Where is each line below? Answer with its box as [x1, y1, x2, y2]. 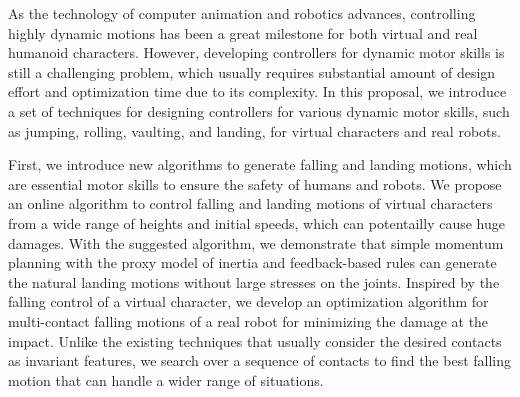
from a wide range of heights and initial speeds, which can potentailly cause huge [8, 212, 505, 233]
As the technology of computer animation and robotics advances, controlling [8, 3, 476, 23]
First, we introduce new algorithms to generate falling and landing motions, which [8, 154, 512, 175]
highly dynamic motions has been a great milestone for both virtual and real [8, 22, 478, 43]
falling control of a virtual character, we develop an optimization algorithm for [8, 291, 489, 312]
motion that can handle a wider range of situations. [8, 369, 324, 390]
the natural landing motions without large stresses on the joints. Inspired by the [8, 271, 500, 292]
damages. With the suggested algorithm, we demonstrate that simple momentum [8, 232, 504, 253]
